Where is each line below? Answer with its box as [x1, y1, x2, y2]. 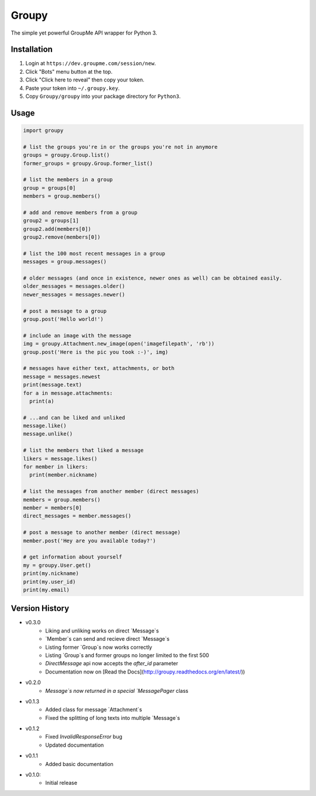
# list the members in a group [23, 176, 114, 183]
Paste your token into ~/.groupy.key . [25, 84, 120, 91]
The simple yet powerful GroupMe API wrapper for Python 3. [11, 29, 157, 36]
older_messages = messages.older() [23, 283, 125, 290]
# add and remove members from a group [23, 209, 138, 216]
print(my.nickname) [23, 570, 79, 577]
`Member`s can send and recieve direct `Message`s [45, 635, 170, 642]
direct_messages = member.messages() [23, 513, 132, 519]
